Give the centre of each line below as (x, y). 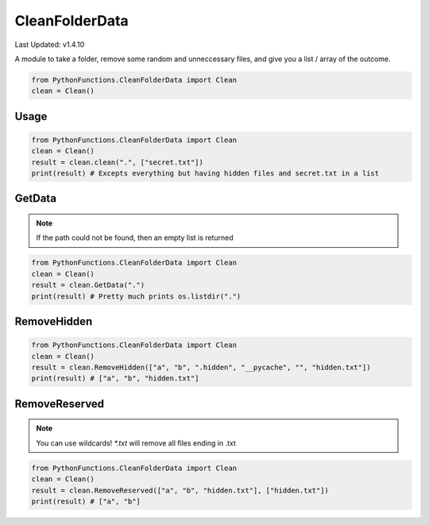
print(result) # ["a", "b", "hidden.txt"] (115, 378)
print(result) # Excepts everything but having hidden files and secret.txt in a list (205, 174)
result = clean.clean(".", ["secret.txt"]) (118, 162)
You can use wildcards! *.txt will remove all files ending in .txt (136, 443)
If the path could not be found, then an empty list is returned (135, 237)
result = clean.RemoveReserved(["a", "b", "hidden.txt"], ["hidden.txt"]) (180, 490)
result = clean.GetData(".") (88, 285)
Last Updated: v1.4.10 (50, 44)
